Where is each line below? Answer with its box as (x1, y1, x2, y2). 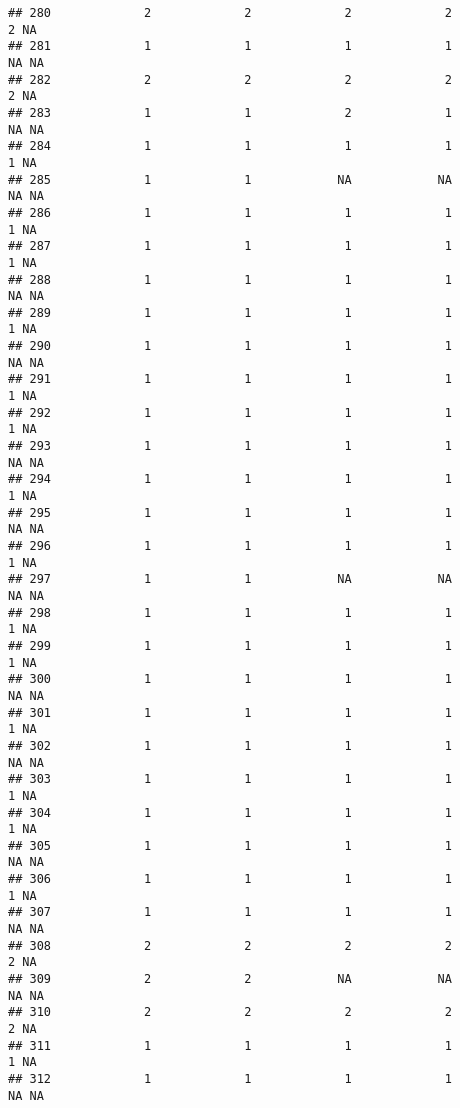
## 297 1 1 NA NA (8, 572, 452, 587)
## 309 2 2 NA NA (8, 972, 452, 987)
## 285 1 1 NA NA (8, 172, 452, 187)
